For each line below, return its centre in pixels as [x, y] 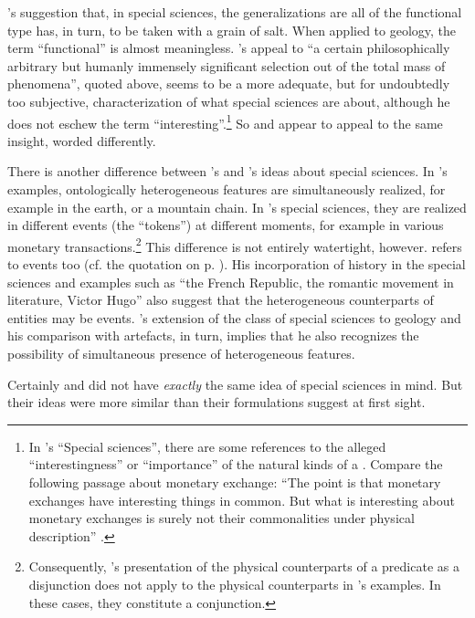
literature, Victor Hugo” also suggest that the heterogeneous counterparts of [221, 300]
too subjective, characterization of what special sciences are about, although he [229, 101]
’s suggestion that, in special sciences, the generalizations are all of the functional [235, 12]
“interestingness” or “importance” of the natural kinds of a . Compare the [236, 464]
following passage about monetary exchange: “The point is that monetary [235, 482]
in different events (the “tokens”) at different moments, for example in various [226, 225]
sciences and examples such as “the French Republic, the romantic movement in [231, 282]
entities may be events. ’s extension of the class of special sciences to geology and [234, 317]
